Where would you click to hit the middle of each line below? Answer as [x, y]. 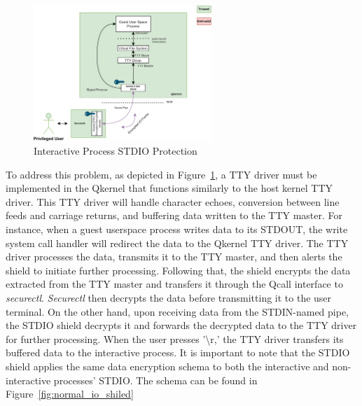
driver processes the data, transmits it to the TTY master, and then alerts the [174, 257]
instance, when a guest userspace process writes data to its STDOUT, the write [177, 229]
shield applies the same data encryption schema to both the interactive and [167, 366]
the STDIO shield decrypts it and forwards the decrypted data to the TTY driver [181, 325]
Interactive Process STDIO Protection [116, 151]
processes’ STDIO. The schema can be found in [155, 380]
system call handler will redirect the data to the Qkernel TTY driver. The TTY [177, 243]
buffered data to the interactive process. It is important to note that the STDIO [178, 352]
